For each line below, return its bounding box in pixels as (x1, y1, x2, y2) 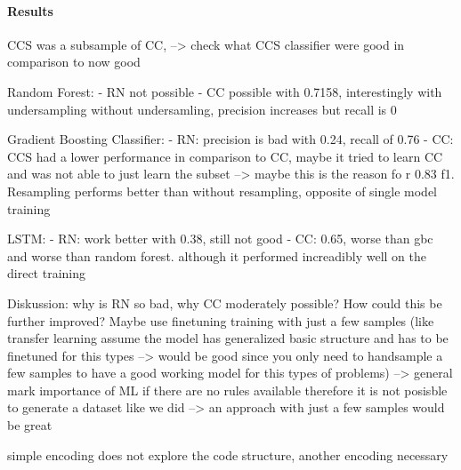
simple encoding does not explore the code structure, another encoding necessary (7, 445, 449, 464)
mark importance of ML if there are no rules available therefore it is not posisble (7, 380, 448, 399)
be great (7, 416, 53, 434)
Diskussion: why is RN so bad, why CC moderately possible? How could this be (7, 293, 442, 312)
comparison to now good (7, 52, 141, 71)
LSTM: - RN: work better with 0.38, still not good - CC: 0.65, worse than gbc (7, 229, 433, 248)
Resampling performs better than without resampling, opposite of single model (7, 181, 437, 200)
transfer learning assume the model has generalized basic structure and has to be (7, 329, 449, 347)
